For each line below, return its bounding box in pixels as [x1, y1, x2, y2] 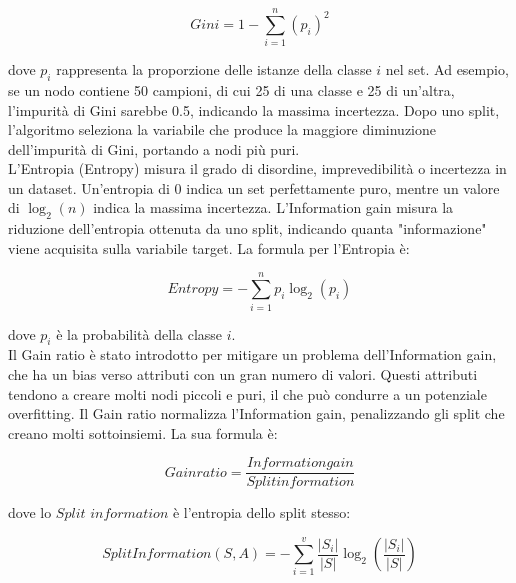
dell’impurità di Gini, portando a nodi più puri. [8, 138, 300, 159]
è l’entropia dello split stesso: [172, 502, 351, 523]
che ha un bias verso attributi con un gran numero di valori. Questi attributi [8, 363, 478, 384]
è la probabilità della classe [56, 323, 223, 344]
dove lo [8, 502, 52, 523]
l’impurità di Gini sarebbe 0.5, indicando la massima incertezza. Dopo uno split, [8, 99, 500, 120]
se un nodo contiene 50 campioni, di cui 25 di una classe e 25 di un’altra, [8, 79, 455, 100]
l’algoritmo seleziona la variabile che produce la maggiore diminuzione [8, 119, 437, 140]
